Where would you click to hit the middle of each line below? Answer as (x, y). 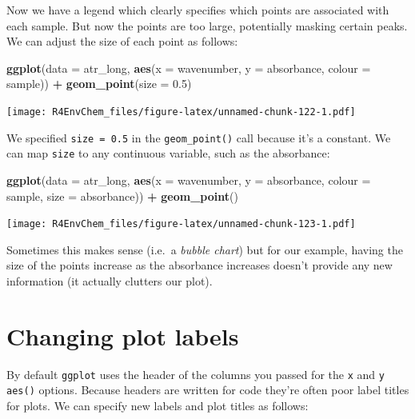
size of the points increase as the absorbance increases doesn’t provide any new (200, 265)
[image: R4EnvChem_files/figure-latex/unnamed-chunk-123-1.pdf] (181, 224)
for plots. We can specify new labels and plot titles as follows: (158, 405)
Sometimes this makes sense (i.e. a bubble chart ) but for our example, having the (205, 249)
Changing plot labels (123, 335)
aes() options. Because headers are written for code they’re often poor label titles (208, 390)
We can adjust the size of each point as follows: (122, 41)
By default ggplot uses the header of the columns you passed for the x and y (196, 374)
